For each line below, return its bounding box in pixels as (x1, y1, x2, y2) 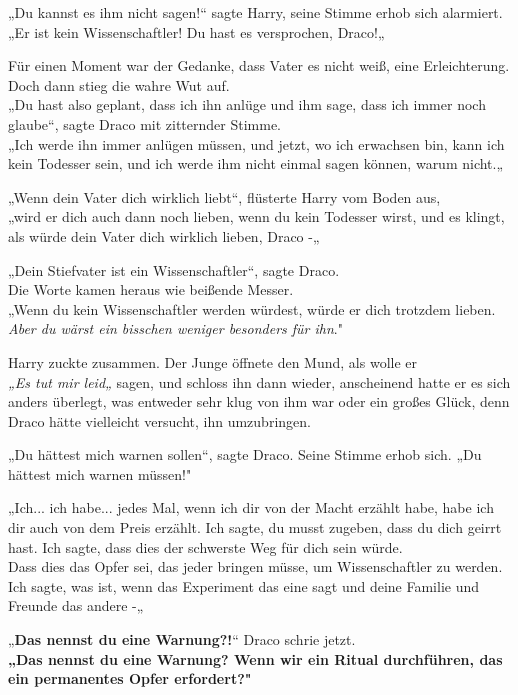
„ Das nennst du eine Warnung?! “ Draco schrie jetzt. (8, 629, 356, 650)
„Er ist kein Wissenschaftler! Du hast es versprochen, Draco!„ (8, 21, 385, 42)
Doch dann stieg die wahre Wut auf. (8, 74, 230, 95)
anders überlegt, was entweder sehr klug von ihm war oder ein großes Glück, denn (8, 391, 510, 412)
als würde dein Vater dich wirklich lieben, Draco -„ (8, 225, 320, 246)
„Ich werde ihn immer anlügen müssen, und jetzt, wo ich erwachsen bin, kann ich (8, 133, 505, 154)
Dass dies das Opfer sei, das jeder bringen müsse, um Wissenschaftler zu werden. (8, 556, 503, 577)
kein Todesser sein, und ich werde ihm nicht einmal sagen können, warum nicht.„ (8, 153, 504, 174)
